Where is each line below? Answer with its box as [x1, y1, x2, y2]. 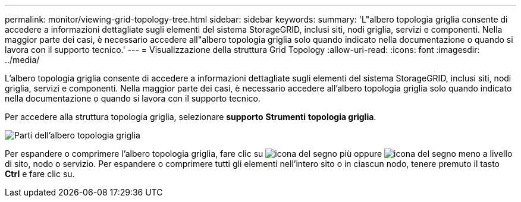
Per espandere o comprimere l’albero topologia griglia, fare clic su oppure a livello [5, 149, 513, 159]
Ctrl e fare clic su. [5, 169, 75, 179]
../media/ [5, 55, 40, 65]
